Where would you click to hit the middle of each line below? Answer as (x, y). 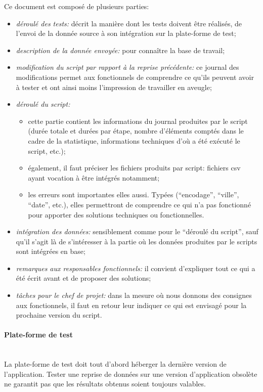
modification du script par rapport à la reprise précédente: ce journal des (127, 67)
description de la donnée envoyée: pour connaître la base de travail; (120, 50)
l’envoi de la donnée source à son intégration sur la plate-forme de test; (126, 33)
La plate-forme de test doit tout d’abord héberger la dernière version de (115, 364)
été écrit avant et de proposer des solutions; (83, 278)
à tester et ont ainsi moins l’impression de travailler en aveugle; (114, 87)
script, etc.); (47, 150)
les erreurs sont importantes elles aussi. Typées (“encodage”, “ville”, (134, 194)
